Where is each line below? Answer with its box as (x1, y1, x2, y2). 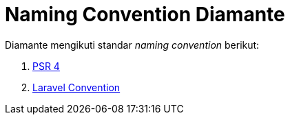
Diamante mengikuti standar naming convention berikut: (5, 38, 260, 51)
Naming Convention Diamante (5, 3, 285, 26)
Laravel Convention (32, 81, 121, 93)
